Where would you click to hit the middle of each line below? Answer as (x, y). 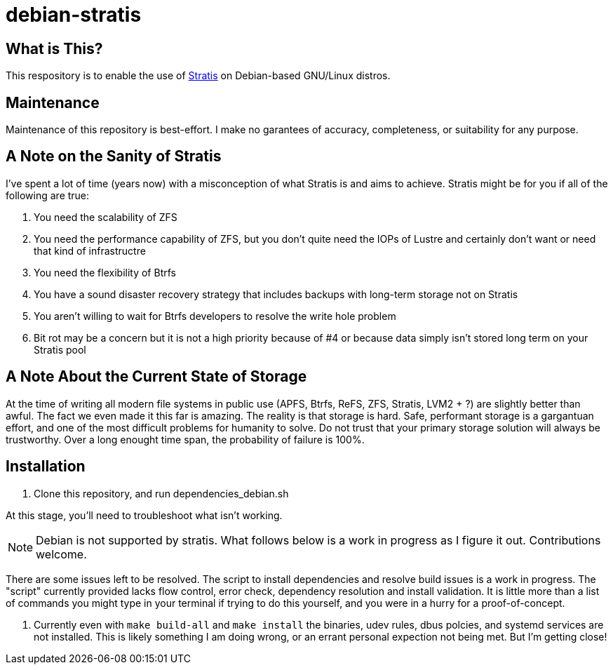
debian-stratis (74, 15)
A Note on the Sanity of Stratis (114, 156)
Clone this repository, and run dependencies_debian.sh (161, 493)
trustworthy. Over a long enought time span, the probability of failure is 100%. (185, 439)
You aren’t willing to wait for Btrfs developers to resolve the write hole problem (215, 316)
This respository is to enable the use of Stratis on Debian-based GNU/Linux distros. (198, 76)
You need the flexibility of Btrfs (105, 272)
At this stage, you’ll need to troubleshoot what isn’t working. (144, 515)
